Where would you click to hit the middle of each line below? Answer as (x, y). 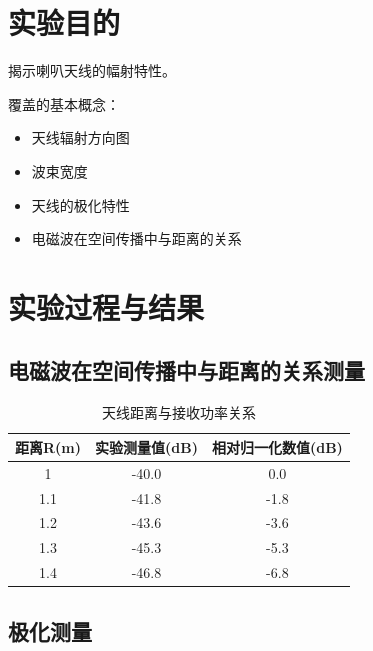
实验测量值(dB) (146, 446)
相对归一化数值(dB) (277, 446)
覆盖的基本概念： (64, 103)
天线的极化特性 (80, 204)
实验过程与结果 (106, 306)
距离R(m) (48, 446)
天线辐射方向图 (80, 137)
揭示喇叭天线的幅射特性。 (92, 70)
